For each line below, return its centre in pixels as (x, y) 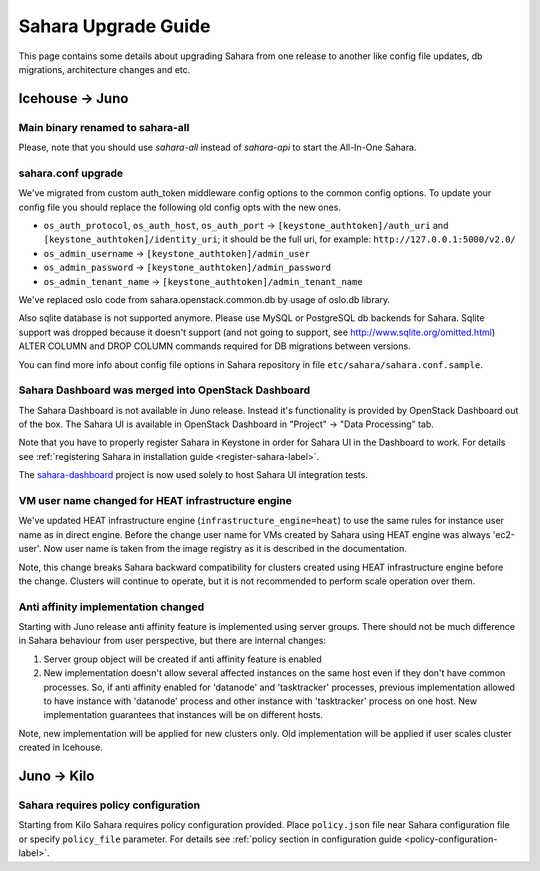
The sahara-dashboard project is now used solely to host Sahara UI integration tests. (193, 475)
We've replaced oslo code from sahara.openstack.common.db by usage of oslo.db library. (204, 299)
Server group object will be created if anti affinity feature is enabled (182, 659)
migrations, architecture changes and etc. (104, 69)
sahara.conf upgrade (71, 173)
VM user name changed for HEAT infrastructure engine (155, 500)
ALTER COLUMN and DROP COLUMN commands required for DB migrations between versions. (214, 346)
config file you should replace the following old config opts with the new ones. (180, 207)
